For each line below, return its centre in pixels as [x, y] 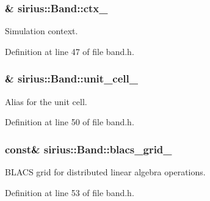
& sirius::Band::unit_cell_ [71, 79]
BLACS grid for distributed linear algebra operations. [105, 172]
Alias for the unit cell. [46, 101]
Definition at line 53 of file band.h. [70, 192]
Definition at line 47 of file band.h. [70, 51]
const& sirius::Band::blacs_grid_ [89, 149]
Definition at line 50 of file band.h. [70, 122]
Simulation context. [42, 31]
